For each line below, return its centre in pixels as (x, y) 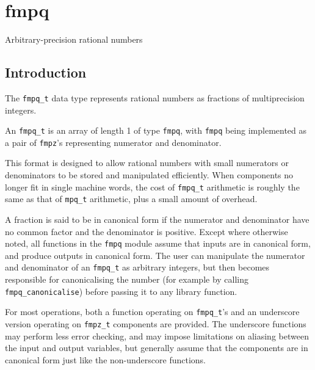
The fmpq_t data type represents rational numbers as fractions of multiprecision (155, 97)
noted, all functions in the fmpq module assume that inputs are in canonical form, (158, 243)
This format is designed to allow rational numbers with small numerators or (147, 163)
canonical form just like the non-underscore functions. (105, 359)
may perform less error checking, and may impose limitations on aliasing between (157, 336)
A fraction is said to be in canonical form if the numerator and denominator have (157, 219)
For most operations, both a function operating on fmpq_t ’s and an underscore (152, 312)
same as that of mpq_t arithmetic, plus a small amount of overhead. (131, 199)
